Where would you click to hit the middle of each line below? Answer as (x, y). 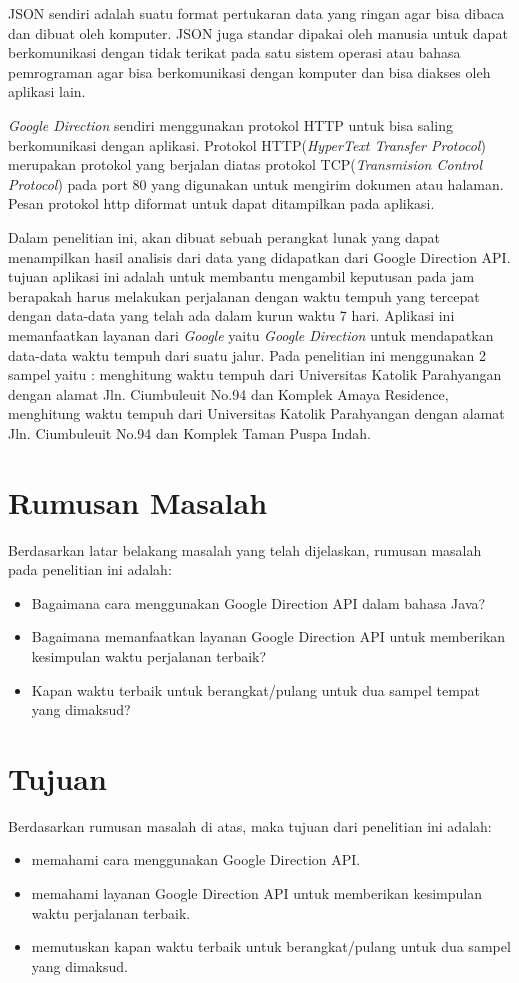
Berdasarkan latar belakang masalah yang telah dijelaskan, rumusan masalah (245, 549)
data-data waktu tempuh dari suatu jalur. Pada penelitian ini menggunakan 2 (247, 354)
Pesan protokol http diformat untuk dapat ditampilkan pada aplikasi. (221, 203)
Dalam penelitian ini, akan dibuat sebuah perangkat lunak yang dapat (224, 236)
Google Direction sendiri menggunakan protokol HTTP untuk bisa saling (230, 124)
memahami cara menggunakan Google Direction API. (196, 859)
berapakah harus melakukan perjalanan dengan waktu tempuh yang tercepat (244, 295)
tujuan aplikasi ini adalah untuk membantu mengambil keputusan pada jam (241, 276)
